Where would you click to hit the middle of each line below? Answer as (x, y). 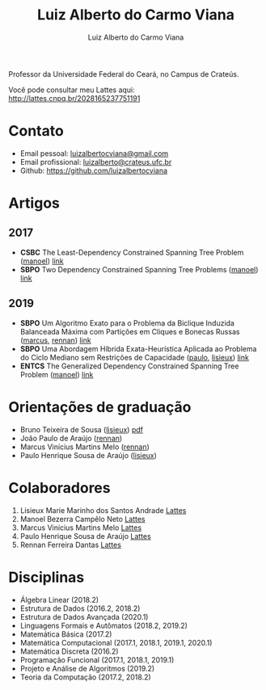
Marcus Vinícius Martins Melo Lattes (81, 528)
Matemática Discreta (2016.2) (69, 651)
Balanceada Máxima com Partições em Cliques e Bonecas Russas (130, 331)
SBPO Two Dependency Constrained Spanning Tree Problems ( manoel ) (139, 269)
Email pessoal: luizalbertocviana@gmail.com (94, 153)
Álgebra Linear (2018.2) (59, 600)
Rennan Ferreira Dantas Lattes (70, 545)
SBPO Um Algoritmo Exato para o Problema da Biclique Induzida (127, 323)
